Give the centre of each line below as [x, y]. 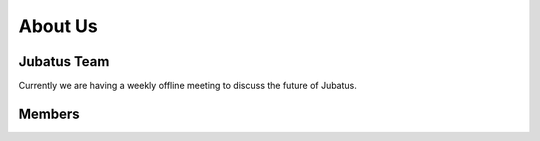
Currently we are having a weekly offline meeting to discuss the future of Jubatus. [187, 86]
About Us [58, 26]
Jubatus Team [64, 61]
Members [49, 113]
